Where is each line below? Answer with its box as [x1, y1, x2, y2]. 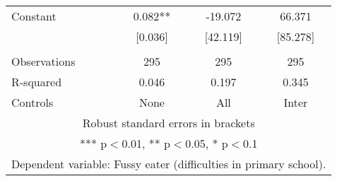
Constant [11, 8, 57, 24]
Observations [11, 53, 76, 69]
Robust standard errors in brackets [82, 115, 255, 131]
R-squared [11, 74, 62, 90]
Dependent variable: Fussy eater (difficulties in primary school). [11, 156, 326, 172]
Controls [11, 94, 54, 110]
